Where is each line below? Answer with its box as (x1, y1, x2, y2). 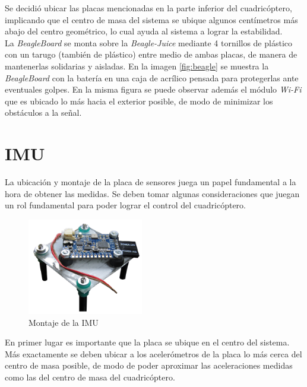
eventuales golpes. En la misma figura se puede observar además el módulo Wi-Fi (5, 83, 302, 96)
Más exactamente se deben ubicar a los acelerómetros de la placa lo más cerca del (5, 347, 302, 360)
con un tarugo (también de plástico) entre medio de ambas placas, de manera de (5, 48, 297, 61)
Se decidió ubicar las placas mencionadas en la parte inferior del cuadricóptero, (5, 2, 292, 14)
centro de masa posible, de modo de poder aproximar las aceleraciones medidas (5, 359, 293, 372)
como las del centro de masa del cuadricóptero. (5, 370, 175, 383)
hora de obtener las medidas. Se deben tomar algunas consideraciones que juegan (5, 187, 300, 199)
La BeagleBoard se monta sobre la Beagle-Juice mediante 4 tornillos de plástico (5, 36, 292, 49)
